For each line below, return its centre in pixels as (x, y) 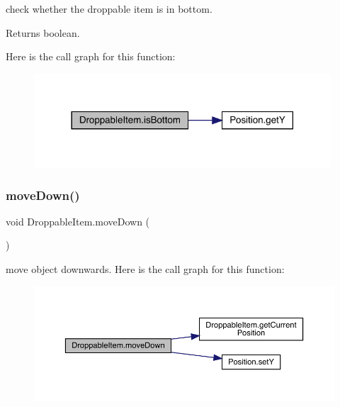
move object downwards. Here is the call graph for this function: (145, 269)
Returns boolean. (43, 32)
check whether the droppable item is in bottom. (109, 9)
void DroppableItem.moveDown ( (78, 221)
